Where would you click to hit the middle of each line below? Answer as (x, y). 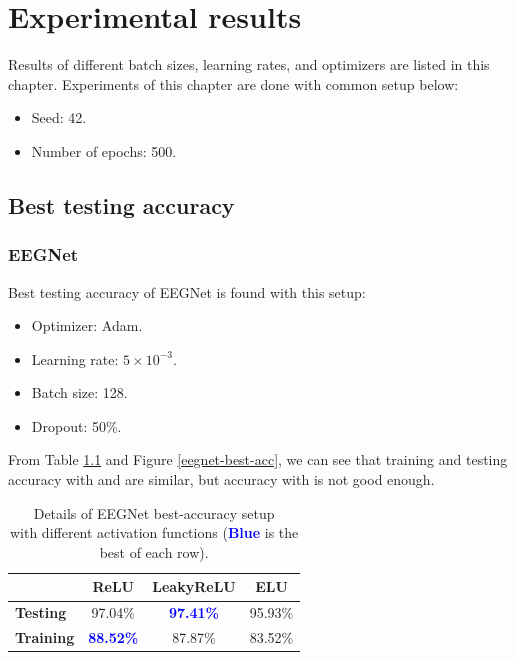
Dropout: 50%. (76, 425)
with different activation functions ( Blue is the (154, 532)
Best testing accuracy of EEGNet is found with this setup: (187, 291)
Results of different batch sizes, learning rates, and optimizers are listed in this (249, 64)
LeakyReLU (194, 586)
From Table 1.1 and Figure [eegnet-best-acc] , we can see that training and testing (258, 459)
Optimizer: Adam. (87, 325)
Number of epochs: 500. (104, 150)
